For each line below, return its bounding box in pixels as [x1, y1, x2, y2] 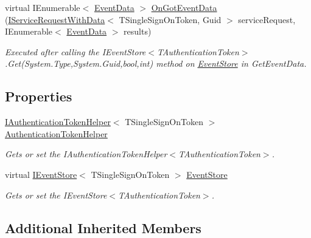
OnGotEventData [151, 1, 217, 13]
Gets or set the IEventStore [5, 188, 107, 201]
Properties [5, 87, 72, 106]
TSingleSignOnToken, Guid [119, 13, 222, 25]
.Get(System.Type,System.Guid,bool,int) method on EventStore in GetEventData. [5, 57, 307, 70]
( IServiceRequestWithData [5, 13, 105, 25]
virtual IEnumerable [5, 1, 80, 13]
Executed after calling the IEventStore [5, 45, 146, 58]
